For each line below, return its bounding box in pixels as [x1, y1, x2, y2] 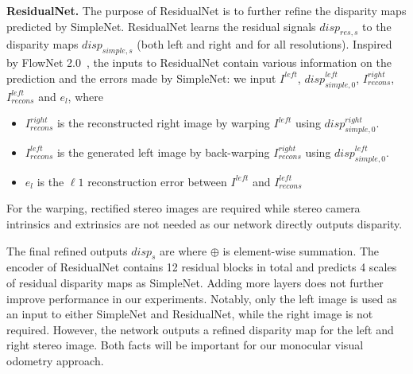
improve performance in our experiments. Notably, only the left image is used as [6, 290, 397, 306]
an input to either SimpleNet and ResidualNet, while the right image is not [6, 306, 373, 322]
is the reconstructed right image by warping [56, 115, 270, 131]
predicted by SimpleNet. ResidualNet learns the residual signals [6, 18, 316, 34]
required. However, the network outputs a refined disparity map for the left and [6, 321, 394, 337]
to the [362, 18, 392, 34]
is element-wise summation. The [222, 242, 380, 259]
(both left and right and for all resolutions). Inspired [137, 36, 392, 53]
